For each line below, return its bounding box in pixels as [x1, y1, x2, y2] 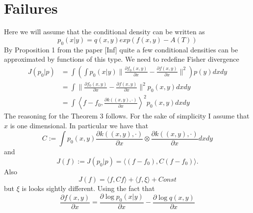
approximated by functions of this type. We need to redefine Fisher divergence [4, 54, 239, 64]
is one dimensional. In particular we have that [10, 120, 149, 131]
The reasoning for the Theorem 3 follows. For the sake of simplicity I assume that [4, 111, 250, 121]
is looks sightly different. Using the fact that [22, 183, 155, 193]
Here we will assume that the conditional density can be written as [4, 26, 205, 37]
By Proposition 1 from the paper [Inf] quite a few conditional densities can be [4, 44, 238, 54]
